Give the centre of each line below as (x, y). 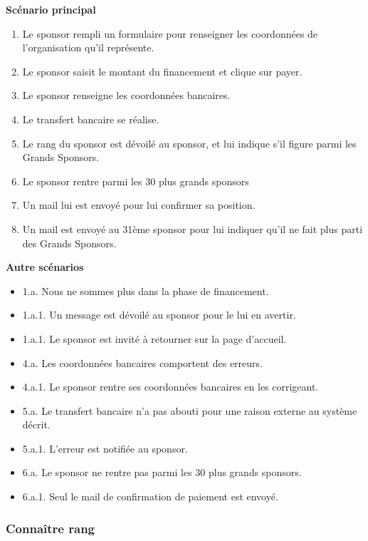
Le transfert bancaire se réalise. (91, 119)
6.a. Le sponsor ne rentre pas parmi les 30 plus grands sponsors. (162, 472)
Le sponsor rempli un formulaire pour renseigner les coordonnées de (170, 33)
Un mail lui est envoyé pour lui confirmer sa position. (139, 205)
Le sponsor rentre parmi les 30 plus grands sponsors (136, 181)
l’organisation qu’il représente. (88, 47)
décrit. (36, 424)
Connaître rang (50, 528)
